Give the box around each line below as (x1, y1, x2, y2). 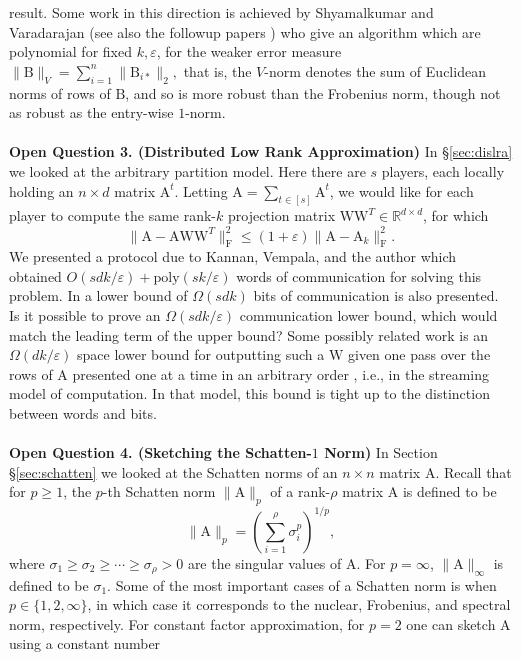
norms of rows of (9, 82, 111, 103)
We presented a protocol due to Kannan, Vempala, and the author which (9, 246, 457, 267)
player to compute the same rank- (9, 205, 217, 226)
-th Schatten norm (102, 481, 216, 502)
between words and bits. (9, 403, 157, 424)
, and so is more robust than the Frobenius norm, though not (125, 82, 501, 103)
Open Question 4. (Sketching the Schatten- (9, 442, 312, 463)
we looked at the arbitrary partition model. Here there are (9, 160, 366, 181)
